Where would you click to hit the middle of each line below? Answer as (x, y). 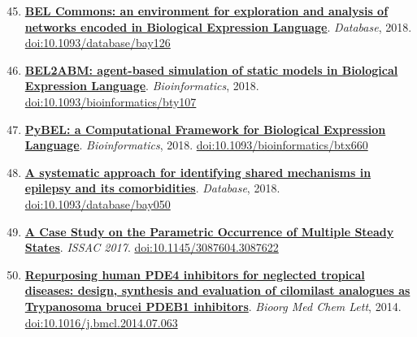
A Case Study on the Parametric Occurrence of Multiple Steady (209, 231)
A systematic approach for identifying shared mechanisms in (198, 172)
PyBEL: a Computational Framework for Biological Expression (205, 129)
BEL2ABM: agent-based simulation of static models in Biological (211, 69)
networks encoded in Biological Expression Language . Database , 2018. (218, 26)
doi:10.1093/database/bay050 (98, 203)
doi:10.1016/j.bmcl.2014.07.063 (101, 322)
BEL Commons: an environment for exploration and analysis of (206, 11)
